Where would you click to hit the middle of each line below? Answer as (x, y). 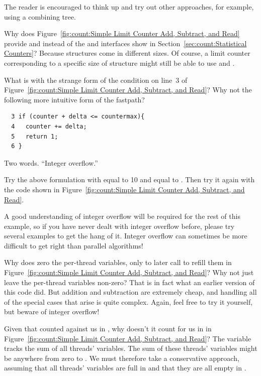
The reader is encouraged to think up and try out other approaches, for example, (129, 7)
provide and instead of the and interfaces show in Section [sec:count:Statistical (125, 43)
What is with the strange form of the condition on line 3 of (96, 80)
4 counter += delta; (49, 126)
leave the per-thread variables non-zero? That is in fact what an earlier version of (129, 282)
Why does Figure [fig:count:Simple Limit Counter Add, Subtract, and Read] (122, 33)
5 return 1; (35, 136)
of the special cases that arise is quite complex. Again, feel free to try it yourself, (128, 301)
